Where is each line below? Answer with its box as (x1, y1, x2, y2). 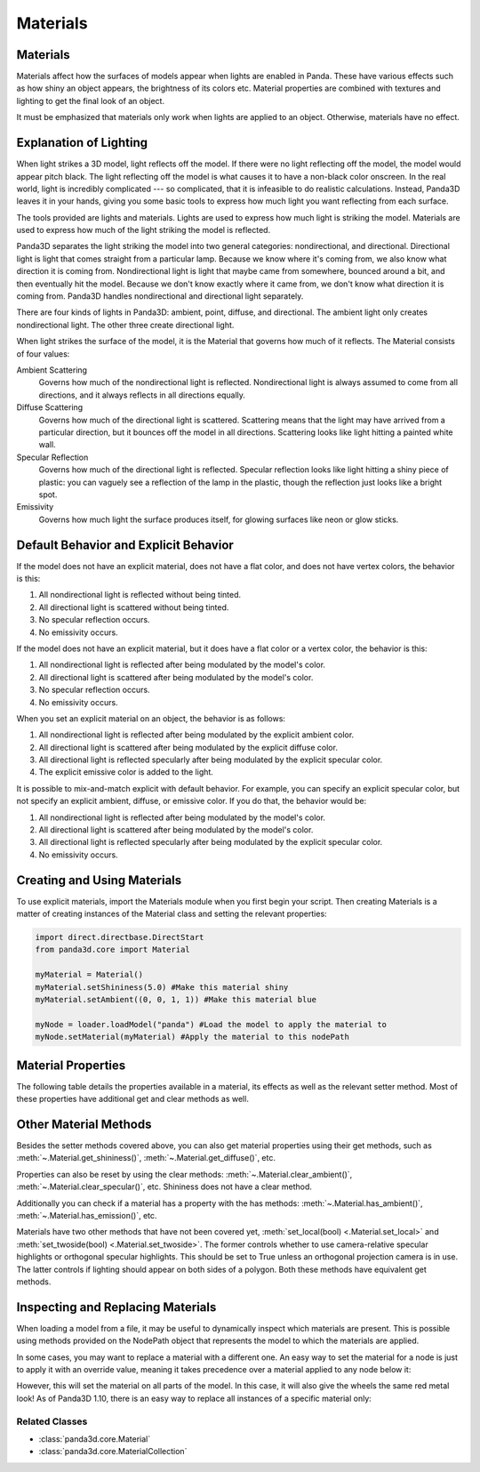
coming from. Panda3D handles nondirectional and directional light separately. (16, 291, 304, 302)
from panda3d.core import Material (35, 945, 190, 955)
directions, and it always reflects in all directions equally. (38, 390, 246, 400)
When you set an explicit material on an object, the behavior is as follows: (16, 712, 286, 724)
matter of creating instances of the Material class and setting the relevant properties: (16, 908, 328, 920)
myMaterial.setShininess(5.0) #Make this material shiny (35, 982, 289, 992)
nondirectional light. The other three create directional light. (16, 319, 235, 330)
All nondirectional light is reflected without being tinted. (38, 590, 242, 600)
